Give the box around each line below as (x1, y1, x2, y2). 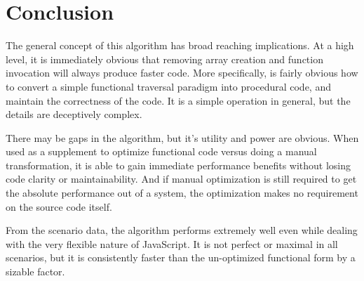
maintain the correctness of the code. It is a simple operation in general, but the (6, 93, 351, 107)
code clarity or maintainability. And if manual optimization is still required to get (6, 171, 357, 186)
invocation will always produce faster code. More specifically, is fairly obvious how (6, 65, 358, 80)
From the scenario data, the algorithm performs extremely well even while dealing (6, 223, 358, 237)
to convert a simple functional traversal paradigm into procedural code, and (6, 79, 331, 93)
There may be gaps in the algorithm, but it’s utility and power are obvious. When (6, 130, 359, 145)
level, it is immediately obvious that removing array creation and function (6, 51, 323, 66)
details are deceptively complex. (6, 107, 142, 122)
